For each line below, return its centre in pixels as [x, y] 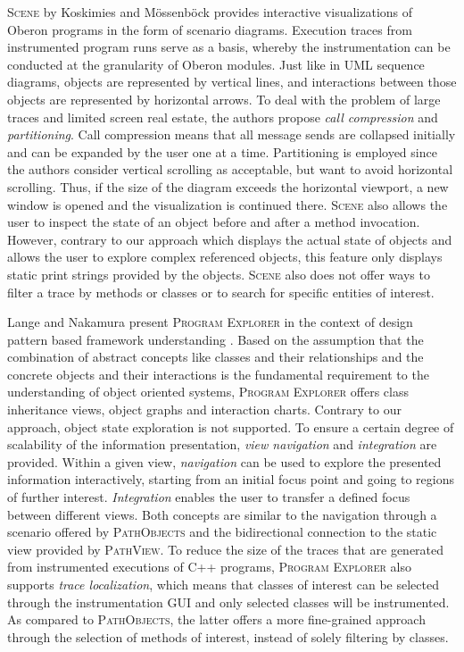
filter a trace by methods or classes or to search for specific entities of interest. [221, 292]
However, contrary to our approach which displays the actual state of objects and [230, 239]
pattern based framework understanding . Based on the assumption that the [215, 339]
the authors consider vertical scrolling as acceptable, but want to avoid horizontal [230, 169]
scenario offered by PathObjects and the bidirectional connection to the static [222, 532]
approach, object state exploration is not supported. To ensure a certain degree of [231, 426]
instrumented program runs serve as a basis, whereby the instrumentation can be [229, 47]
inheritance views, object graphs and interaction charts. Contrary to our [204, 410]
